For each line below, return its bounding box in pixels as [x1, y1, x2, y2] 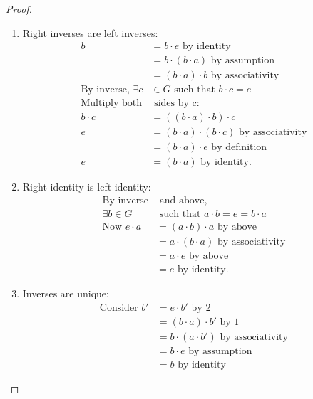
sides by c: [154, 98, 200, 109]
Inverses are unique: [22, 286, 109, 301]
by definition [211, 142, 267, 153]
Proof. [6, 1, 32, 16]
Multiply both [81, 98, 143, 109]
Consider [99, 302, 138, 313]
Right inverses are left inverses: [22, 25, 158, 40]
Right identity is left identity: [22, 179, 151, 194]
